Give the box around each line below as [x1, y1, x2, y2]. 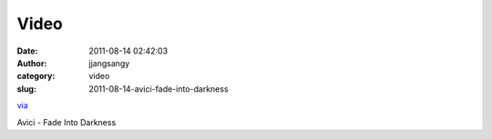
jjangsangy [88, 57, 130, 68]
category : [16, 71, 56, 82]
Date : [16, 45, 38, 56]
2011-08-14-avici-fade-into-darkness [88, 83, 229, 94]
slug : [16, 83, 36, 94]
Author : [16, 57, 47, 68]
